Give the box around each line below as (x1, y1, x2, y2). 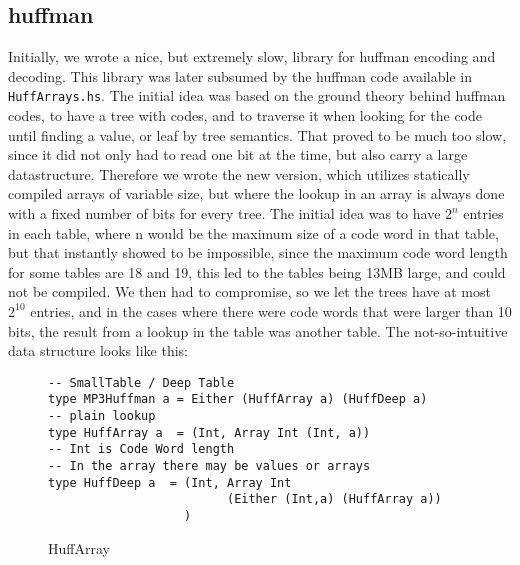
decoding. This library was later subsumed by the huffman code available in (8, 65, 472, 86)
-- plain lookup (48, 409, 156, 424)
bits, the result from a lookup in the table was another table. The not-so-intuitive (8, 320, 508, 341)
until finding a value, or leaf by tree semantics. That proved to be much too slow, (8, 124, 507, 145)
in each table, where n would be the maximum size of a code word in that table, (8, 222, 499, 243)
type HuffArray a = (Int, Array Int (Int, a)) (48, 425, 371, 440)
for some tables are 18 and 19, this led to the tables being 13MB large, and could (8, 261, 506, 282)
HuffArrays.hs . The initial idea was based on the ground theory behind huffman (8, 85, 506, 106)
